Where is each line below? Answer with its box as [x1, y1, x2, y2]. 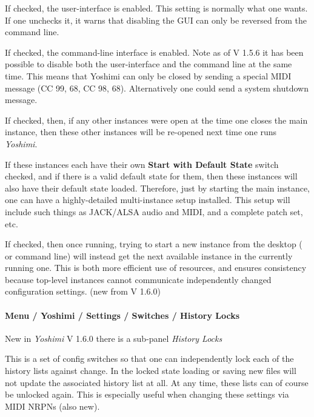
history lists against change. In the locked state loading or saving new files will [5, 364, 296, 377]
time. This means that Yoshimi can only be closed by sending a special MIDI [5, 69, 292, 82]
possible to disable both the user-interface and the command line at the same [5, 58, 292, 70]
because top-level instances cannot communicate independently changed [5, 273, 272, 285]
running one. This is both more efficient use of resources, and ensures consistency [5, 261, 307, 274]
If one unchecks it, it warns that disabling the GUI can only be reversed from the [5, 13, 307, 26]
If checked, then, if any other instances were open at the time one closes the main [5, 113, 308, 126]
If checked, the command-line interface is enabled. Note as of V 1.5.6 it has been [5, 45, 304, 58]
